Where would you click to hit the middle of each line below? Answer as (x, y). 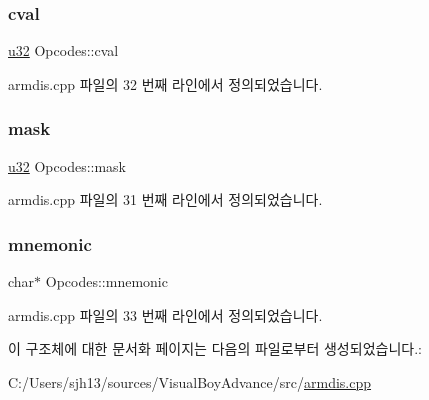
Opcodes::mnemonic (106, 281)
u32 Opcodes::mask (67, 165)
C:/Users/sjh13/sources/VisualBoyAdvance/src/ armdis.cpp (190, 381)
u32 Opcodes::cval (63, 50)
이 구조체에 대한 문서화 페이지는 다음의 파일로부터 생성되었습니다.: (215, 348)
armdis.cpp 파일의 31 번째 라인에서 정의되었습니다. (165, 199)
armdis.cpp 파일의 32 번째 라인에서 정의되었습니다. (165, 83)
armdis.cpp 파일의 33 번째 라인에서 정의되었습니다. (165, 314)
